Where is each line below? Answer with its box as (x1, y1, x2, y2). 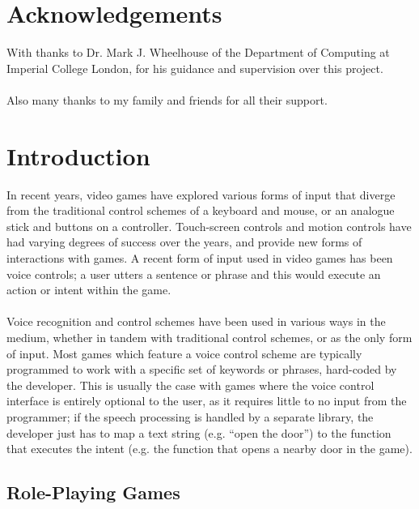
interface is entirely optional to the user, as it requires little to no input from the (6, 392, 407, 409)
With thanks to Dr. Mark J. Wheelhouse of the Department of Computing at (6, 44, 390, 61)
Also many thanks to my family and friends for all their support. (6, 91, 328, 108)
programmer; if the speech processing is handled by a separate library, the (6, 408, 374, 425)
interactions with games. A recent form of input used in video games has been (6, 250, 393, 266)
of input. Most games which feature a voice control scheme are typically (6, 344, 362, 361)
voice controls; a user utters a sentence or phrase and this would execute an (6, 265, 381, 282)
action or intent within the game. (6, 281, 171, 298)
